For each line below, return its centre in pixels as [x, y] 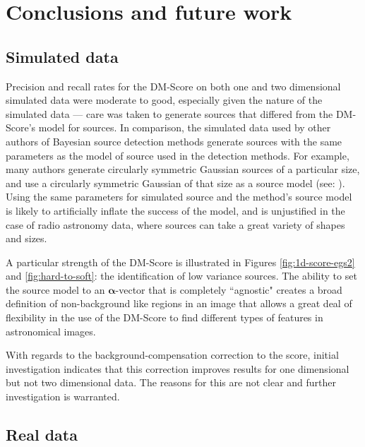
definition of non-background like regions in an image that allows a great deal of [179, 303]
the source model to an [55, 289]
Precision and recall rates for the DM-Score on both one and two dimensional [173, 86]
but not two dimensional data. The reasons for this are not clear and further [171, 382]
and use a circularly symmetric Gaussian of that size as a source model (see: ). [175, 183]
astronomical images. [51, 331]
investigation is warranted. [63, 397]
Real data [42, 435]
